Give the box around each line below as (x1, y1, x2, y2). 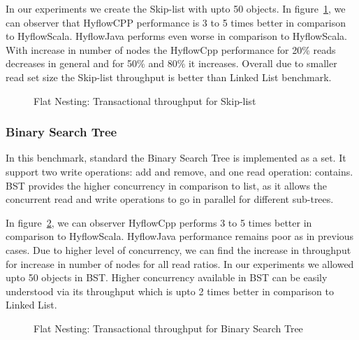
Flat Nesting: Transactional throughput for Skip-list (34, 93, 256, 108)
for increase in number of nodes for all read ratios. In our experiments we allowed (6, 256, 354, 271)
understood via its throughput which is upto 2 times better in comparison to (6, 283, 334, 298)
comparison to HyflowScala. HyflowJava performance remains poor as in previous (6, 229, 354, 243)
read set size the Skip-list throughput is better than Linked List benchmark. (6, 69, 332, 84)
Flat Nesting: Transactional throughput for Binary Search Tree (34, 320, 303, 335)
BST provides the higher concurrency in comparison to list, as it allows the (6, 178, 328, 192)
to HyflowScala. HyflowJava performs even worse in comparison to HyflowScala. (6, 29, 348, 43)
